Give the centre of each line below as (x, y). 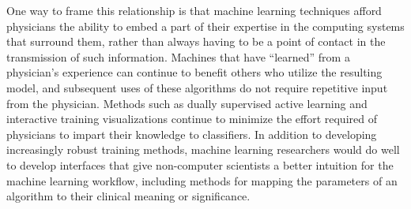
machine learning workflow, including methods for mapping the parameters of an (202, 180)
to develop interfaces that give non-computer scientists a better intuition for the (200, 164)
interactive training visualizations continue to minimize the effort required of (192, 119)
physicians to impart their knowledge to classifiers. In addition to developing (192, 134)
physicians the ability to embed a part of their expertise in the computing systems (205, 26)
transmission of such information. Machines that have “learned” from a (178, 56)
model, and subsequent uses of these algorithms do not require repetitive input (197, 87)
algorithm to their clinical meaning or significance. (128, 196)
